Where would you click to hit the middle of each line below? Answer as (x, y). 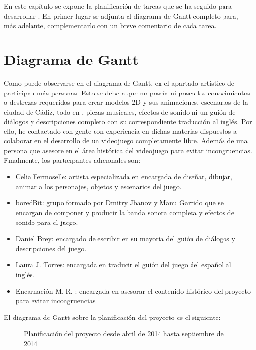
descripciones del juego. (51, 248)
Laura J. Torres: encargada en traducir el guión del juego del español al (123, 265)
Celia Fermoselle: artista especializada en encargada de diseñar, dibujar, (124, 176)
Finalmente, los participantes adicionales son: (72, 160)
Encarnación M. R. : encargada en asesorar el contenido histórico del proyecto (133, 291)
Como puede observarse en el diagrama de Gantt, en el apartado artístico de (119, 82)
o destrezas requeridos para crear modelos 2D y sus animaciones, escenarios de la (126, 102)
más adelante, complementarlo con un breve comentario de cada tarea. (110, 25)
